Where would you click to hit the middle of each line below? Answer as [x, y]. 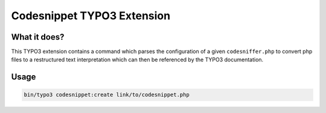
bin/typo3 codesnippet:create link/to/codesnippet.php [107, 95]
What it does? [38, 37]
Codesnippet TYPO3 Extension [91, 16]
